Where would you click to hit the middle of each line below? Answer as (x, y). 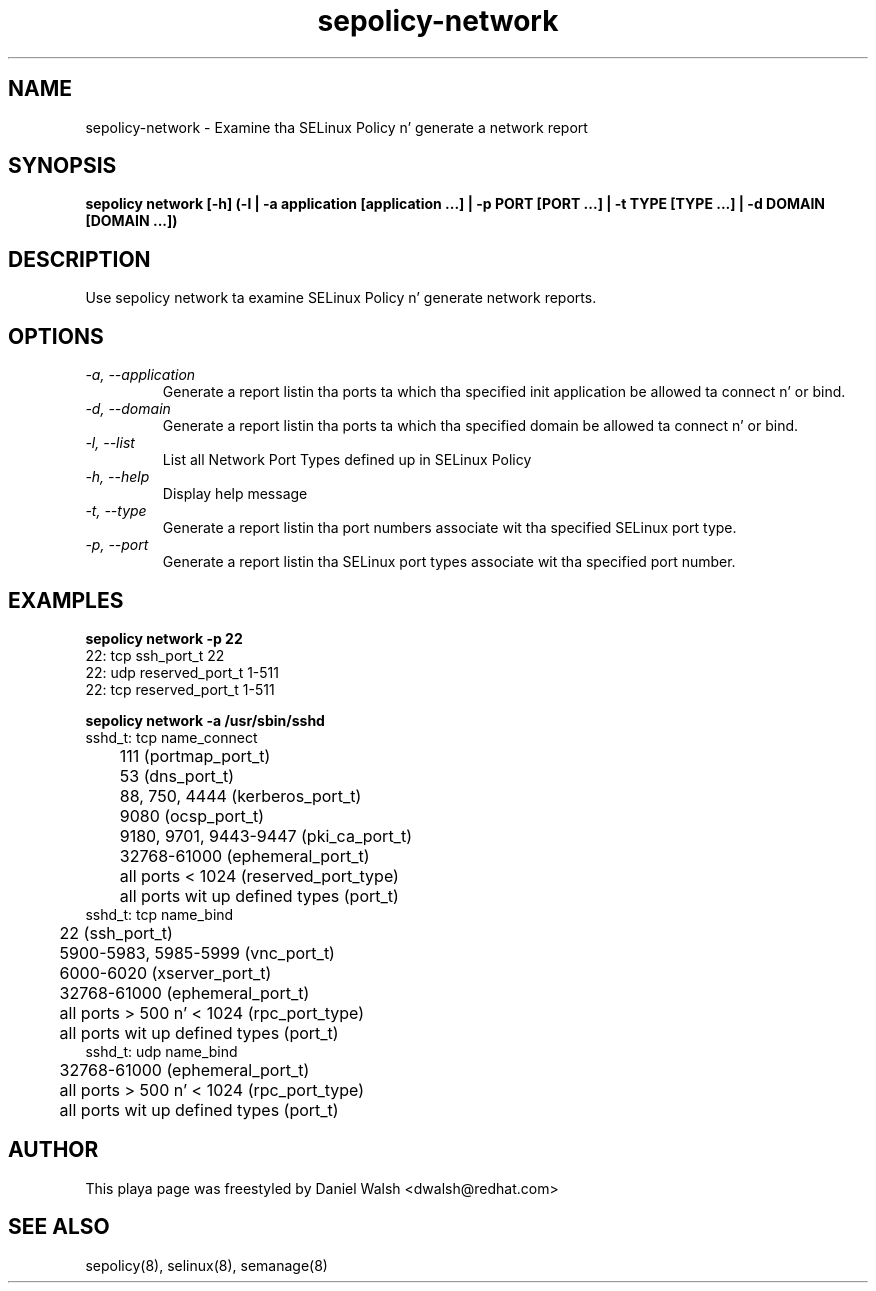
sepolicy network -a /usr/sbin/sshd (205, 720)
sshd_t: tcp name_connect (171, 737)
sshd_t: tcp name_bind (159, 914)
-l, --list (110, 443)
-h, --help (117, 477)
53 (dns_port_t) (177, 775)
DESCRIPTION (79, 259)
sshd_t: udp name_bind (161, 1051)
